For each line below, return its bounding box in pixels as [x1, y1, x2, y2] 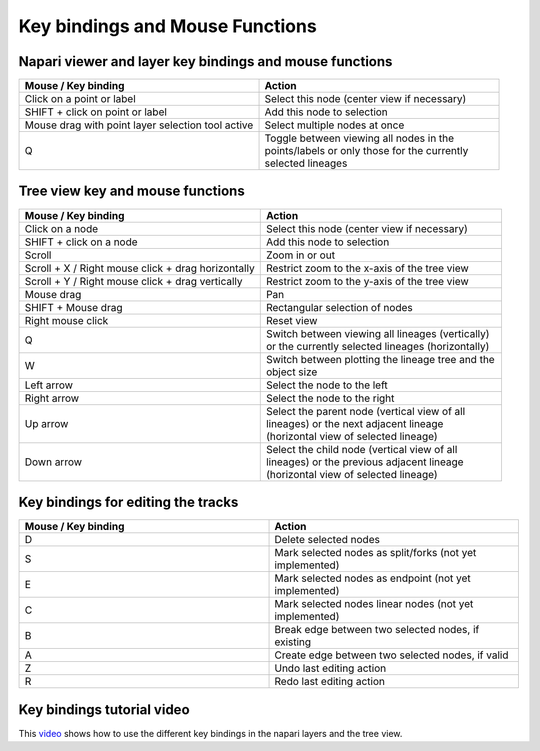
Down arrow [24, 455, 83, 469]
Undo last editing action [274, 661, 387, 675]
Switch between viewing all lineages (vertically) [265, 326, 490, 340]
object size [265, 365, 318, 379]
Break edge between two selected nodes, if [274, 623, 480, 637]
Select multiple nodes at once [264, 118, 405, 132]
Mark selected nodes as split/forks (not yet [274, 546, 477, 560]
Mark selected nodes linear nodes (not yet [274, 597, 474, 611]
